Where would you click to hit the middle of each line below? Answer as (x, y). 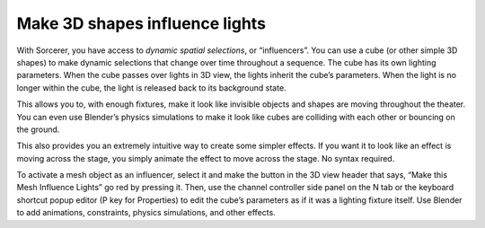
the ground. (38, 129)
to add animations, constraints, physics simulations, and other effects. (146, 213)
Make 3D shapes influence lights (141, 23)
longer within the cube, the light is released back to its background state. (151, 88)
